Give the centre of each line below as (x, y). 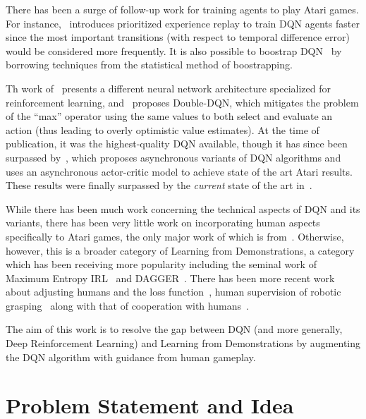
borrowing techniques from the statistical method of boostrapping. (149, 65)
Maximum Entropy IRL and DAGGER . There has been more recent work (170, 278)
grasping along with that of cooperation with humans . (127, 305)
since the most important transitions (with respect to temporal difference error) (178, 37)
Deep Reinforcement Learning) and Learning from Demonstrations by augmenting (183, 343)
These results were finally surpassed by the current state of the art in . (159, 185)
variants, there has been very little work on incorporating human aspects (163, 223)
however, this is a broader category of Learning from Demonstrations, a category (180, 250)
